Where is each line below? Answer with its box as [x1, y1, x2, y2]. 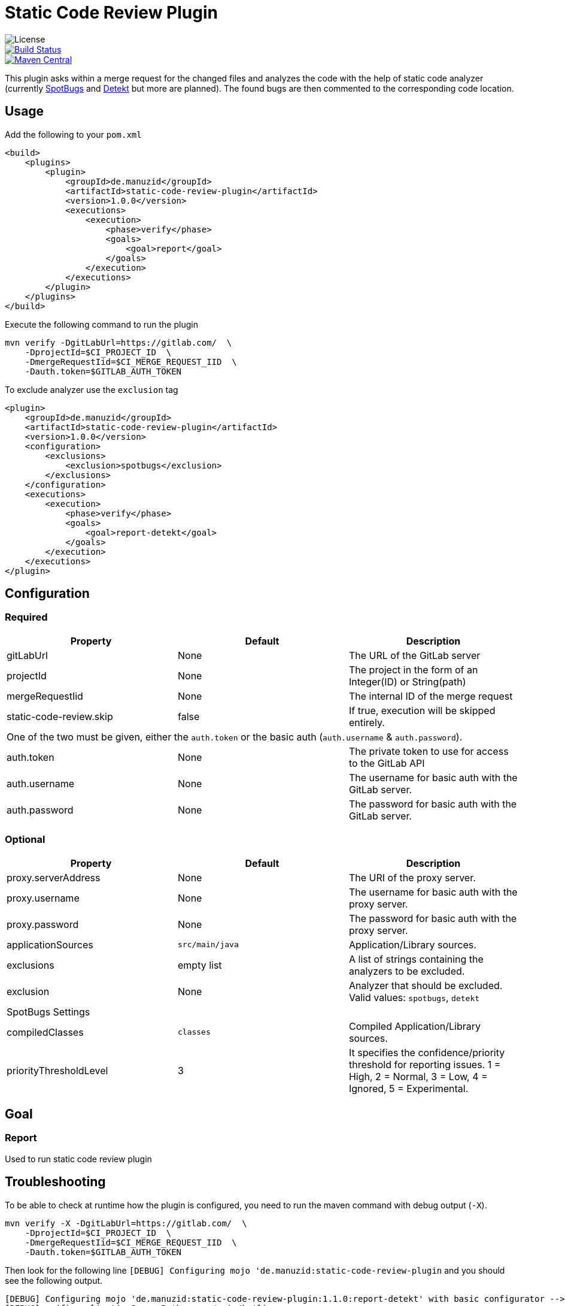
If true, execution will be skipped [348, 704, 496, 717]
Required [5, 611, 48, 624]
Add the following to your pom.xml [5, 129, 142, 140]
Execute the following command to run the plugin [5, 319, 198, 329]
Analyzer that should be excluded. [348, 979, 503, 991]
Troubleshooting [5, 1174, 106, 1190]
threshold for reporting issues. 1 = [348, 1058, 501, 1071]
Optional [5, 833, 45, 846]
